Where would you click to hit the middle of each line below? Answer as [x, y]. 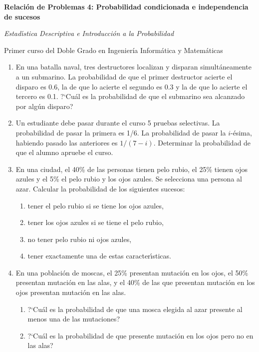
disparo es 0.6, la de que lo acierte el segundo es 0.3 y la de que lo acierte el [131, 86]
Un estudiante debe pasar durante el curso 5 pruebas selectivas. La [118, 123]
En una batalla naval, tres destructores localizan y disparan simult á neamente [133, 67]
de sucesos [22, 16]
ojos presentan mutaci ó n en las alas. [71, 292]
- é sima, [241, 132]
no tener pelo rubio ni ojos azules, [80, 239]
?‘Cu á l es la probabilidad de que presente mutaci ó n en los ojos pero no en [140, 335]
